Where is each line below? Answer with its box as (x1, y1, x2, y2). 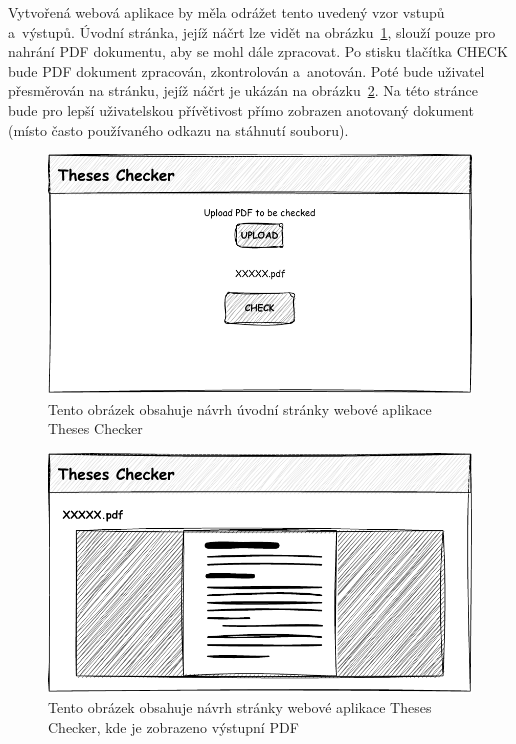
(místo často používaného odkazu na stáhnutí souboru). (8, 119, 349, 140)
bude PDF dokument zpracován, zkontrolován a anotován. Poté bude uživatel (8, 60, 485, 81)
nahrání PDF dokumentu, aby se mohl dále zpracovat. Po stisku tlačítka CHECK (8, 41, 508, 62)
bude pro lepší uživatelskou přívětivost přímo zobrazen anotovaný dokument (8, 99, 474, 120)
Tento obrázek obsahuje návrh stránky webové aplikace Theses (48, 697, 432, 718)
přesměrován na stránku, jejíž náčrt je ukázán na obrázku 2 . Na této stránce (8, 80, 478, 101)
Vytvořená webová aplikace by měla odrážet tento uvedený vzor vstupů (8, 2, 445, 22)
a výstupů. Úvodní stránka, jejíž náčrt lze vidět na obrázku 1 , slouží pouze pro (8, 21, 496, 42)
